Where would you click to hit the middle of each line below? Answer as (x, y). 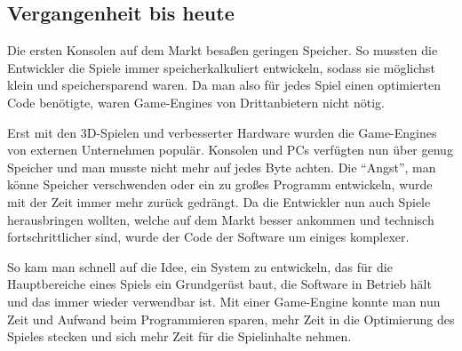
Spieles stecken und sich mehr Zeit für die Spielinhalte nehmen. (179, 336)
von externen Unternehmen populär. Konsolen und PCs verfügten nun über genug (230, 150)
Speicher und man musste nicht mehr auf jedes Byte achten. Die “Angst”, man (222, 167)
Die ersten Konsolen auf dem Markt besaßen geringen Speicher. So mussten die (223, 50)
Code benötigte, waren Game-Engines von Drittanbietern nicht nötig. (196, 102)
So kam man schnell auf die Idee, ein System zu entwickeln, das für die (200, 266)
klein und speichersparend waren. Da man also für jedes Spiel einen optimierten (224, 85)
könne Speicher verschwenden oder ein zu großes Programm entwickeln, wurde (220, 184)
